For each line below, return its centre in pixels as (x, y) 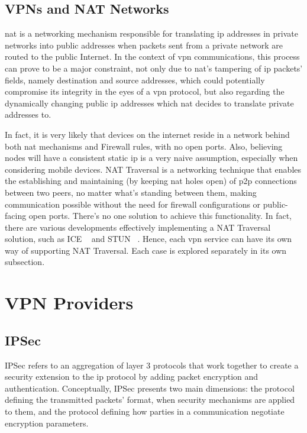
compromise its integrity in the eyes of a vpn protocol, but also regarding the (145, 91)
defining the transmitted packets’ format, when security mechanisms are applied (150, 400)
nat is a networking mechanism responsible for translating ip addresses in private (151, 33)
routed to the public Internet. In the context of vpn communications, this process (152, 56)
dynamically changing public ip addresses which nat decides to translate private (149, 103)
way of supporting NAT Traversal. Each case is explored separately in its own (146, 250)
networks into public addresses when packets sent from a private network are (144, 45)
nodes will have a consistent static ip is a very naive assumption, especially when (151, 158)
